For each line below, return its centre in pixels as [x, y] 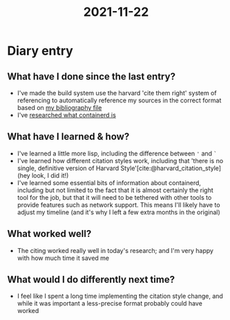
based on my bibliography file [59, 107]
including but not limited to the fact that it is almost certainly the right [115, 190]
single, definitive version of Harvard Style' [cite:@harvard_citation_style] [119, 168]
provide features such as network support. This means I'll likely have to [118, 205]
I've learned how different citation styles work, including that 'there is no [120, 160]
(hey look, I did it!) [43, 175]
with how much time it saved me [63, 258]
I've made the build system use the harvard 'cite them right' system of [117, 93]
